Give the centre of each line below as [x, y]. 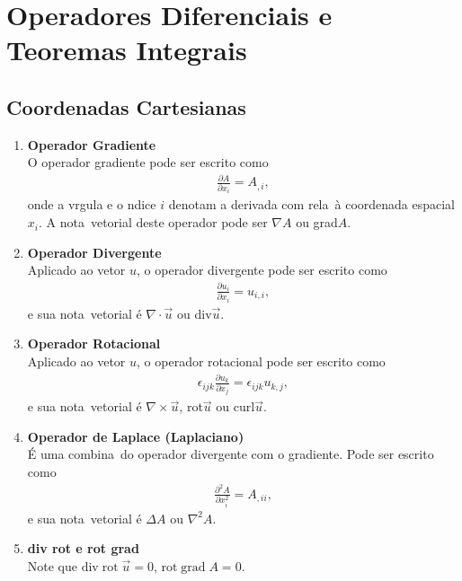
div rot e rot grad [83, 548]
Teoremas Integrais [127, 50]
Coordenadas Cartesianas [126, 106]
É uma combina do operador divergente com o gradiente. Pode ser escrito [231, 454]
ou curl [235, 406]
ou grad [317, 222]
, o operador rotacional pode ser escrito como [261, 361]
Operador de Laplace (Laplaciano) [136, 436]
